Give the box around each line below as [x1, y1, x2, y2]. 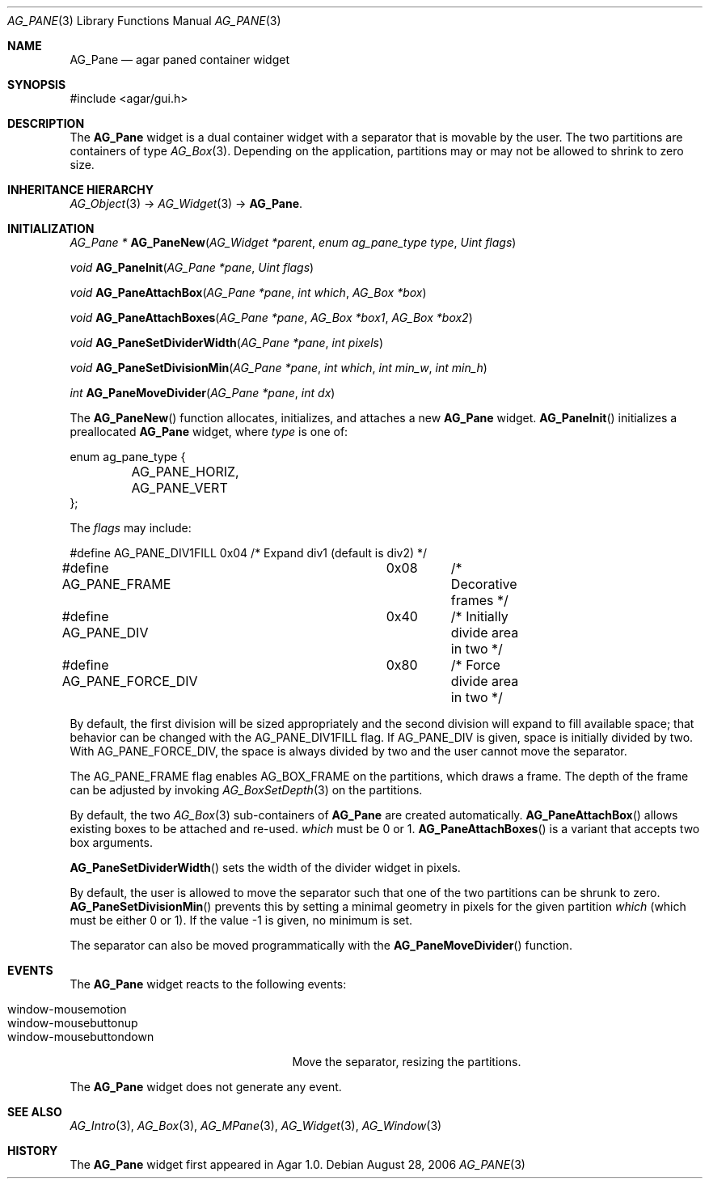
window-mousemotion [7, 1002, 127, 1016]
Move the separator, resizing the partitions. [292, 1055, 521, 1069]
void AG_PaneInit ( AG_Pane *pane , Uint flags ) [70, 260, 314, 274]
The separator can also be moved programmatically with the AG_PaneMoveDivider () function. [70, 938, 572, 952]
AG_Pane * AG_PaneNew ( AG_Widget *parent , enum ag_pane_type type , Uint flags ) [70, 235, 517, 249]
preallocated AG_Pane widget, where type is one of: [70, 425, 348, 438]
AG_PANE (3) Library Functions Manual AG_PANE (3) [7, 14, 281, 28]
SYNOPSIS [7, 78, 66, 91]
